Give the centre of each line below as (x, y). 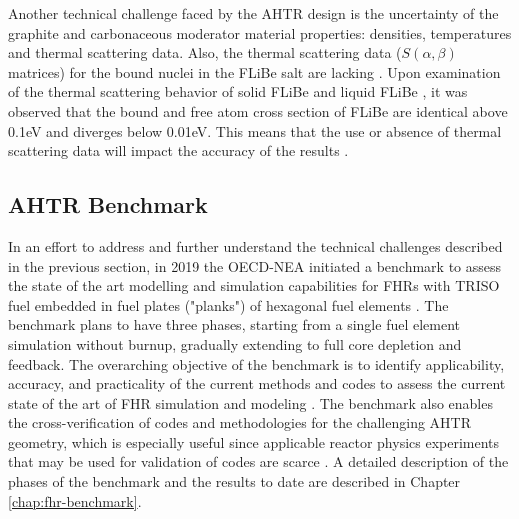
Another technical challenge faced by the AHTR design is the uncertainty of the (253, 13)
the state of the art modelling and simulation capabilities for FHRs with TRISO (254, 285)
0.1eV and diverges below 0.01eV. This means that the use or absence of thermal (255, 130)
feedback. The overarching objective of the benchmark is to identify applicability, (256, 363)
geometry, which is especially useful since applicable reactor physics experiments (254, 441)
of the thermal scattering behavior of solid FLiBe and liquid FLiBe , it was (238, 91)
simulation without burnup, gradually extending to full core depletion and (235, 343)
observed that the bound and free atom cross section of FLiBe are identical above (258, 110)
